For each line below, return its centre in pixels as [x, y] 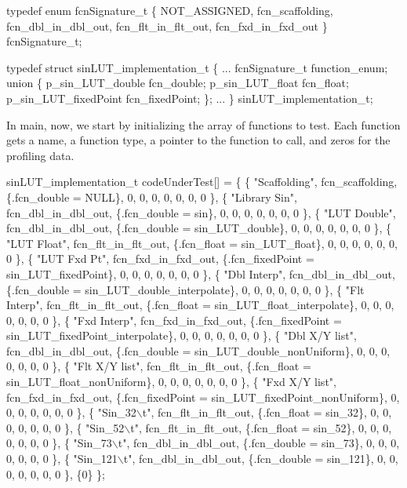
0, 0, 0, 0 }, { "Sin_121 [62, 459]
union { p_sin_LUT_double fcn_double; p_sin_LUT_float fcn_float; [178, 83]
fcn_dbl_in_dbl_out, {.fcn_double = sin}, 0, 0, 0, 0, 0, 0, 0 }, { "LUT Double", [201, 212]
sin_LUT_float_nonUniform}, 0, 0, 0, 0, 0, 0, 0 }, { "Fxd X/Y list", [171, 382]
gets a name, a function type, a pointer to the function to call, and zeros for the [198, 140]
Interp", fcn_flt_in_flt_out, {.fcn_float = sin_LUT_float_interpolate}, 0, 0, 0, [200, 305]
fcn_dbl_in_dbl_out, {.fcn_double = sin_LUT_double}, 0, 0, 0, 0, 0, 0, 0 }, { [199, 228]
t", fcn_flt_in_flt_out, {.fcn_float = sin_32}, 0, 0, [267, 412]
